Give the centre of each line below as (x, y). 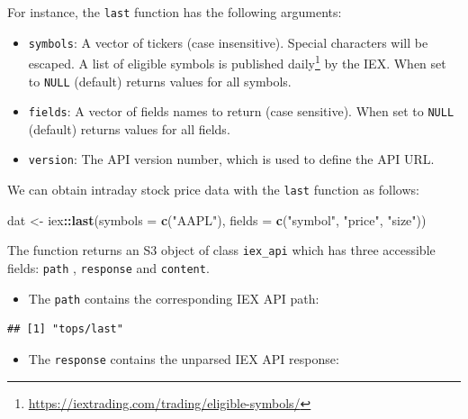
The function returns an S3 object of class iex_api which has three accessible (221, 250)
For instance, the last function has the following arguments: (175, 12)
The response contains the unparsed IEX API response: (184, 358)
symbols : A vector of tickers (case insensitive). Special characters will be (228, 42)
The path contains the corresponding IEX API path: (174, 298)
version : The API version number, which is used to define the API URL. (231, 159)
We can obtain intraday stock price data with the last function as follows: (213, 190)
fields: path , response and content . (108, 268)
